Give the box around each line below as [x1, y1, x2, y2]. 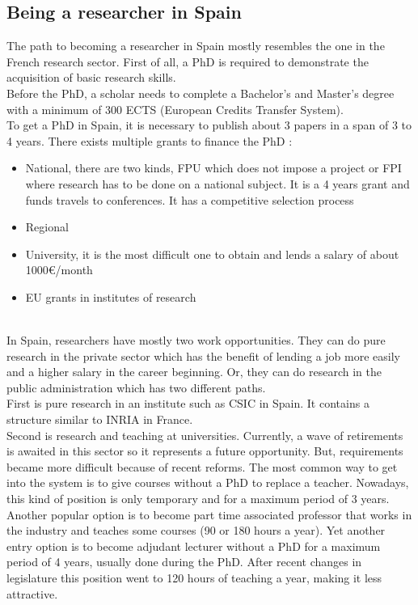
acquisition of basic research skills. [6, 69, 176, 86]
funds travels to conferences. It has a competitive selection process [25, 191, 354, 208]
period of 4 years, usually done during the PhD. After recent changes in [6, 553, 362, 570]
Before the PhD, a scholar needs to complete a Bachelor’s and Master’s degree [6, 84, 395, 101]
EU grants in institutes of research [25, 288, 196, 305]
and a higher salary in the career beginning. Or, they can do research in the [6, 363, 382, 380]
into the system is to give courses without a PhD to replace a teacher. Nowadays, [6, 474, 409, 491]
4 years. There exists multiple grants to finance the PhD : [6, 132, 293, 149]
